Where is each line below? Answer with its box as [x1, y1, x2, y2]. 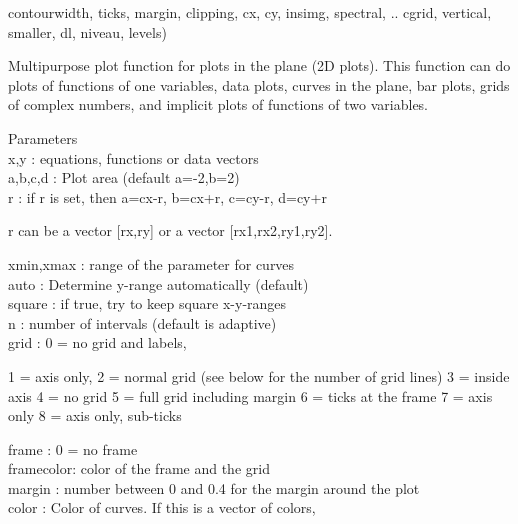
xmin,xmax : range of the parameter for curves [8, 253, 295, 274]
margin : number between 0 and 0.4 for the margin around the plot [8, 477, 420, 498]
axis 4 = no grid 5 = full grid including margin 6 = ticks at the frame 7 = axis [8, 385, 493, 406]
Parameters [8, 127, 78, 148]
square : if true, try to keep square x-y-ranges [8, 293, 287, 314]
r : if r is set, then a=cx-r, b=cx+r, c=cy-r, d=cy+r [8, 186, 327, 207]
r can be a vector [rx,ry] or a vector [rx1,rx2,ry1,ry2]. [8, 220, 333, 241]
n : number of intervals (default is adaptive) [8, 312, 277, 333]
